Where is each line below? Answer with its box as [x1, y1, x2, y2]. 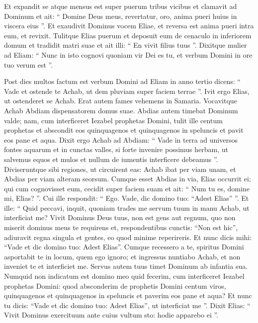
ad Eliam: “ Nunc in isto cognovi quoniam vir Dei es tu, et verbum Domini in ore [4, 49, 253, 60]
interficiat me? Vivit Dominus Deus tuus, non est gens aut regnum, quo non [4, 212, 236, 223]
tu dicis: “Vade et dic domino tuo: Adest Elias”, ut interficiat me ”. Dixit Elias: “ [4, 300, 251, 310]
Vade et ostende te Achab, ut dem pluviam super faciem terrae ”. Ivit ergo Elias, [4, 85, 250, 96]
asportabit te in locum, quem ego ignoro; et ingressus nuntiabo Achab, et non [4, 251, 241, 261]
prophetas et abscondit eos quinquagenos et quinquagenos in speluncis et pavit [4, 125, 244, 135]
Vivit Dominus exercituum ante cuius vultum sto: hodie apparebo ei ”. [4, 310, 219, 320]
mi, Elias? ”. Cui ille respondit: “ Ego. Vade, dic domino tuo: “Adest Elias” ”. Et [4, 193, 249, 203]
